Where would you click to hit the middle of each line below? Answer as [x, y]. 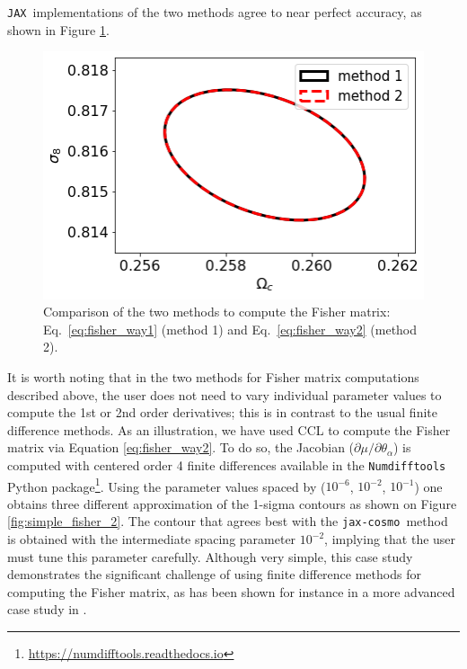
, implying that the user [390, 539]
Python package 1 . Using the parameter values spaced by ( [167, 485]
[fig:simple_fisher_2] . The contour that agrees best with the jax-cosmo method [228, 521]
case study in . [47, 609]
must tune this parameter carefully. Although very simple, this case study [210, 556]
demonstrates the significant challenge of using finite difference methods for [214, 574]
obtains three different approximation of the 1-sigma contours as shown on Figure [232, 503]
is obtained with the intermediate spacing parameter [152, 539]
